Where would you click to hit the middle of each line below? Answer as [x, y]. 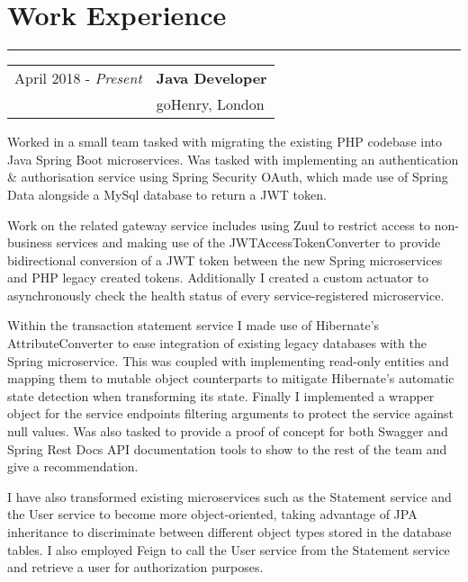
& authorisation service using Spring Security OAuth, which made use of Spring [228, 177]
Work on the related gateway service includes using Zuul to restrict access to [219, 224]
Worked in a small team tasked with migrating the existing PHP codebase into [225, 142]
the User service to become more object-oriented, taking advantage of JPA [212, 514]
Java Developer [211, 78]
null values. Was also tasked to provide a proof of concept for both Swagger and [228, 431]
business [30, 242]
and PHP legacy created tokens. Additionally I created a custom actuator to [218, 278]
